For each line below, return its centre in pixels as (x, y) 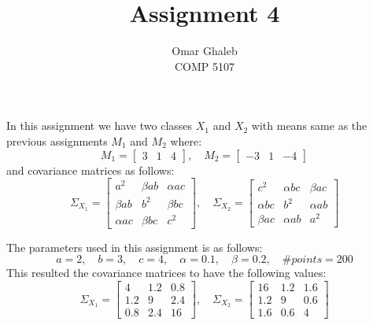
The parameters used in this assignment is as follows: (135, 247)
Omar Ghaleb (205, 51)
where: (186, 140)
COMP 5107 (205, 66)
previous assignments (57, 140)
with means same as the (309, 126)
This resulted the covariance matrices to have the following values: (166, 273)
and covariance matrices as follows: (90, 170)
